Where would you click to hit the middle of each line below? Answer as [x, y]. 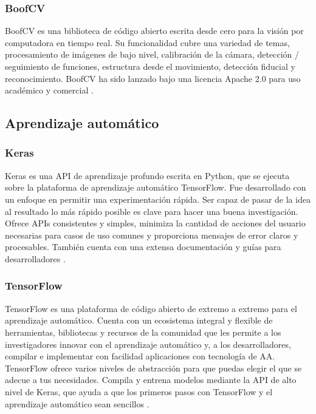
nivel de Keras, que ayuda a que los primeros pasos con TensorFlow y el [139, 391]
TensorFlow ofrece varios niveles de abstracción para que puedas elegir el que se [153, 368]
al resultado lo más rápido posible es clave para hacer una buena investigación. [152, 211]
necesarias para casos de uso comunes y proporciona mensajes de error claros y [152, 235]
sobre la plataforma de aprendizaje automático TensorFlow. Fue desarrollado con [156, 187]
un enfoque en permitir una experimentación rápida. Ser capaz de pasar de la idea [158, 199]
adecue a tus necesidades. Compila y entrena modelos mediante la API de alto [151, 380]
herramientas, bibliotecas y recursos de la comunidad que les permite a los [143, 332]
